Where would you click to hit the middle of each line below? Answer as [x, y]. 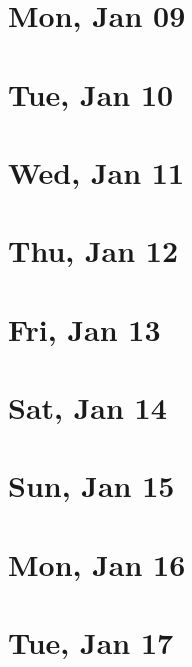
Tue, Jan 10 [91, 93]
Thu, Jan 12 [93, 250]
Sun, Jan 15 [91, 485]
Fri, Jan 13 [84, 328]
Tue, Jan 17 [91, 642]
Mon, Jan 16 [97, 563]
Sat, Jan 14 [87, 407]
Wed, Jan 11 [96, 171]
